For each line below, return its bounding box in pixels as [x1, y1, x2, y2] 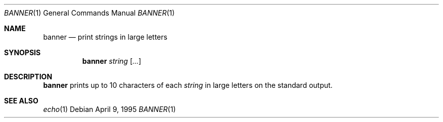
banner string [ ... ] [82, 57, 142, 65]
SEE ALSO [4, 96, 38, 105]
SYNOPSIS [4, 48, 41, 57]
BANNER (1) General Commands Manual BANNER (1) [4, 9, 175, 17]
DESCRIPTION [4, 72, 53, 81]
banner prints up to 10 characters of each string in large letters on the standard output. [43, 81, 333, 89]
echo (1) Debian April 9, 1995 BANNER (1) [43, 105, 176, 113]
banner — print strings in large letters [43, 33, 167, 41]
